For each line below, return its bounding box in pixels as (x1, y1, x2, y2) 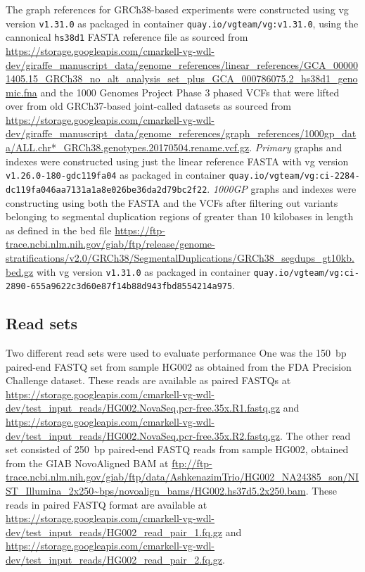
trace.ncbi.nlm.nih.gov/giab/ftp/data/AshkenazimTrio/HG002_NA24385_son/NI (6, 469, 359, 484)
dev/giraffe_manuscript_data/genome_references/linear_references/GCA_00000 (6, 57, 359, 72)
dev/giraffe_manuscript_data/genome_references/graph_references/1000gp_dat (6, 126, 357, 141)
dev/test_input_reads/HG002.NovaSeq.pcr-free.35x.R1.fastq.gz (6, 400, 280, 415)
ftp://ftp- (172, 455, 212, 470)
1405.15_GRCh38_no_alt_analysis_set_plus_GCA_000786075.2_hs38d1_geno (6, 71, 358, 86)
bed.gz (6, 264, 34, 279)
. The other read (279, 428, 351, 443)
